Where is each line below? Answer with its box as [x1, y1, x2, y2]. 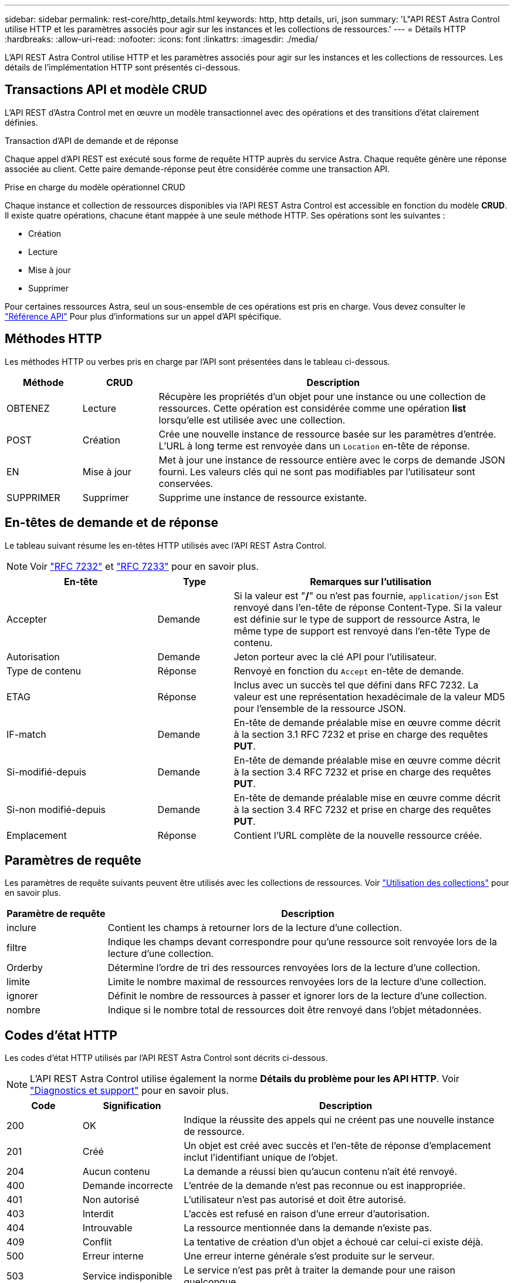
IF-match [6, 728, 46, 740]
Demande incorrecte [82, 1180, 173, 1192]
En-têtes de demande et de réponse [5, 515, 218, 530]
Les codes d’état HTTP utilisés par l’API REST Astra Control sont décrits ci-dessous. [5, 1053, 328, 1063]
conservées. [158, 477, 214, 489]
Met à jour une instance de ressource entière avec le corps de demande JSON [158, 454, 505, 466]
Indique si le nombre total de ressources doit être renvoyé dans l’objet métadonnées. [107, 1004, 482, 1016]
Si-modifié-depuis [6, 765, 86, 778]
